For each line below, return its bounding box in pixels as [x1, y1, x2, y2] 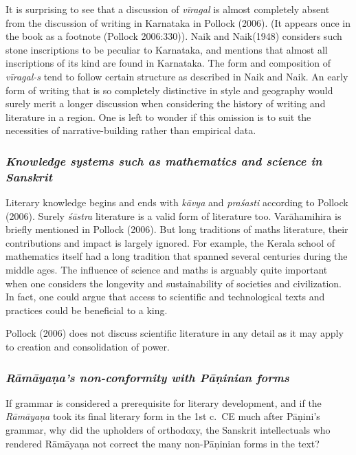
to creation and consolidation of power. [5, 340, 170, 354]
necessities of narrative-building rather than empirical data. [5, 123, 256, 137]
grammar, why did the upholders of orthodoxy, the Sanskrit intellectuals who [5, 423, 331, 437]
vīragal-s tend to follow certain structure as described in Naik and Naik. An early [5, 69, 348, 83]
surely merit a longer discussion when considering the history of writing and [5, 96, 326, 111]
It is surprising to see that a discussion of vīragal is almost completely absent [5, 2, 330, 16]
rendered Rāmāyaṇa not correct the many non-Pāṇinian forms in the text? [5, 436, 320, 450]
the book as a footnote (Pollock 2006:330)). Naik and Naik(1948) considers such [5, 29, 342, 43]
